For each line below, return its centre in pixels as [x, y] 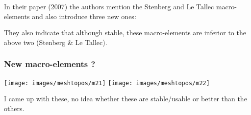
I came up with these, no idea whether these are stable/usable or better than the [125, 99]
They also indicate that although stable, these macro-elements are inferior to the [125, 33]
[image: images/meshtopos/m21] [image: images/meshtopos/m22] [107, 83]
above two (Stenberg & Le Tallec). [56, 42]
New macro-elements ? [50, 64]
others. [14, 108]
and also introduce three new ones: [84, 16]
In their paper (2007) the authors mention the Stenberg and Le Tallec [109, 6]
